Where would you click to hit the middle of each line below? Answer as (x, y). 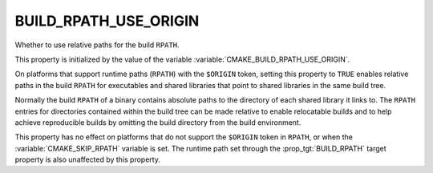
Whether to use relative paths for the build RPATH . (97, 45)
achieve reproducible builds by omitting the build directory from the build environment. (158, 122)
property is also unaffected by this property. (87, 159)
